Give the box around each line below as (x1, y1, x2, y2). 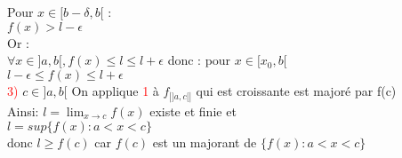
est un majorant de (152, 132, 257, 151)
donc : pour (167, 51, 231, 69)
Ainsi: (7, 101, 39, 120)
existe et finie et (149, 101, 237, 120)
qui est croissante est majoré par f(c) (196, 81, 397, 99)
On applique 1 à (71, 81, 159, 99)
